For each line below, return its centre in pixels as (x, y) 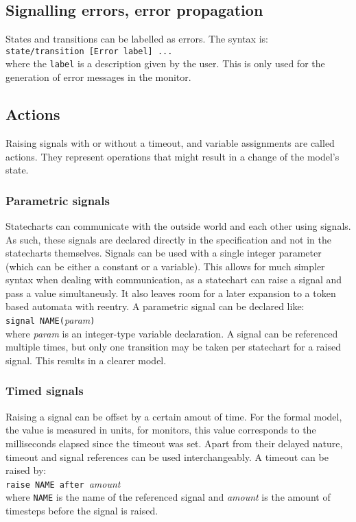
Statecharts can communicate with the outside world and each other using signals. (178, 225)
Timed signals (45, 391)
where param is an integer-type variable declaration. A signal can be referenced (172, 333)
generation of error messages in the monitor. (98, 77)
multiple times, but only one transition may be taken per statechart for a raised (173, 347)
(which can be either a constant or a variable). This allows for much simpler (165, 266)
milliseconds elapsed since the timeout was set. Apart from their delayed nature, (174, 443)
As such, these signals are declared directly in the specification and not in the (169, 239)
